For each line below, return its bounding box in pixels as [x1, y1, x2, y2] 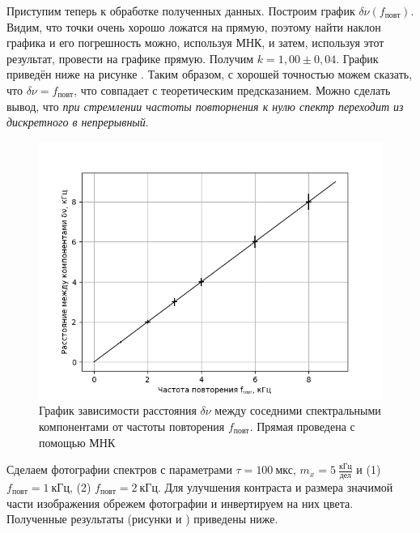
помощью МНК [39, 433, 116, 450]
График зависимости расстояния [39, 402, 197, 419]
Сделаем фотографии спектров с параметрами [6, 461, 232, 478]
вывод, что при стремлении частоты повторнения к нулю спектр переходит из [6, 97, 404, 114]
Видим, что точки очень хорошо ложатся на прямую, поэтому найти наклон [6, 18, 381, 35]
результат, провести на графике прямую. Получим [6, 49, 254, 66]
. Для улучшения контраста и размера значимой [157, 478, 393, 495]
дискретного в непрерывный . [6, 113, 149, 130]
